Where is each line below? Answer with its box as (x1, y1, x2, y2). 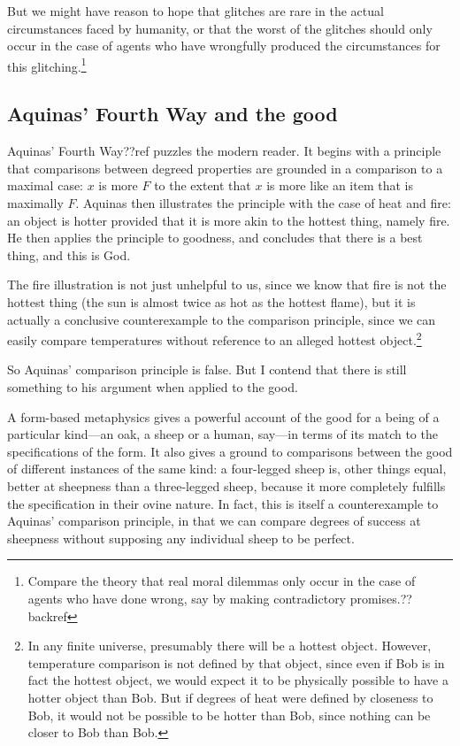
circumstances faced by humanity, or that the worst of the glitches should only (7, 19, 433, 37)
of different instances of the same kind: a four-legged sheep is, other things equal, (7, 459, 447, 478)
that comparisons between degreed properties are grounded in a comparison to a (7, 158, 443, 177)
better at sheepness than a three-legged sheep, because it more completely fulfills (7, 476, 446, 495)
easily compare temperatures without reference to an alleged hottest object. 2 (7, 328, 422, 349)
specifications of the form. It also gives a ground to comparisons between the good (7, 442, 453, 460)
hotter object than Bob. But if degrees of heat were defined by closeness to (27, 688, 433, 706)
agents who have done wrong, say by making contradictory (27, 588, 347, 607)
